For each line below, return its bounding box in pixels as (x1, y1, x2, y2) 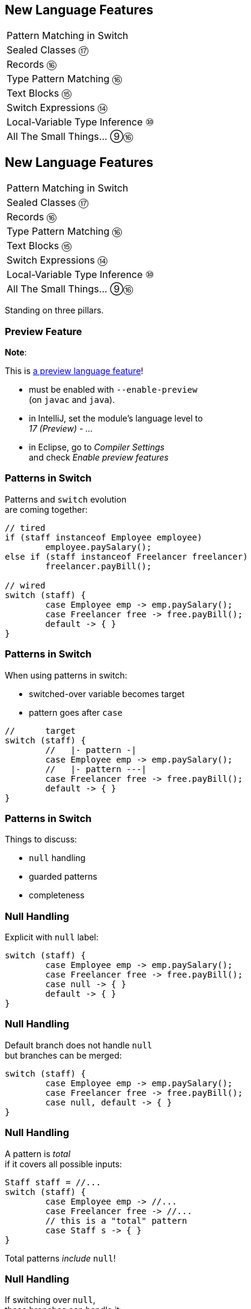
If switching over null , (5, 1295, 95, 1305)
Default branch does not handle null (5, 1039, 153, 1050)
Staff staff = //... (5, 1177, 101, 1187)
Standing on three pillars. (5, 305, 104, 316)
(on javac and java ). (29, 395, 115, 405)
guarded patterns (29, 871, 97, 882)
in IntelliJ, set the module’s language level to (29, 413, 203, 424)
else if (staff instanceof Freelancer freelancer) (5, 551, 248, 561)
